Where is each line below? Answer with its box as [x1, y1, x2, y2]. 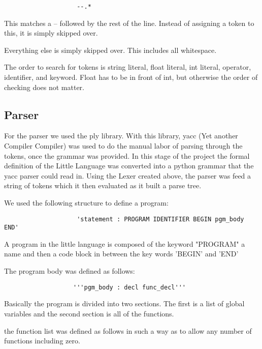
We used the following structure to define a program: [4, 197, 169, 208]
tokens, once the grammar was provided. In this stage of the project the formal [4, 150, 250, 161]
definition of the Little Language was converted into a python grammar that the [4, 160, 254, 171]
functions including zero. [4, 335, 80, 346]
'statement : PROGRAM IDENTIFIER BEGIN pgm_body [77, 215, 244, 223]
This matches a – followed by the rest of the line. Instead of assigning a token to [4, 17, 254, 28]
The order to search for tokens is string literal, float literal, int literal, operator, [4, 62, 251, 72]
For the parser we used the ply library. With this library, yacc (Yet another [4, 130, 238, 141]
